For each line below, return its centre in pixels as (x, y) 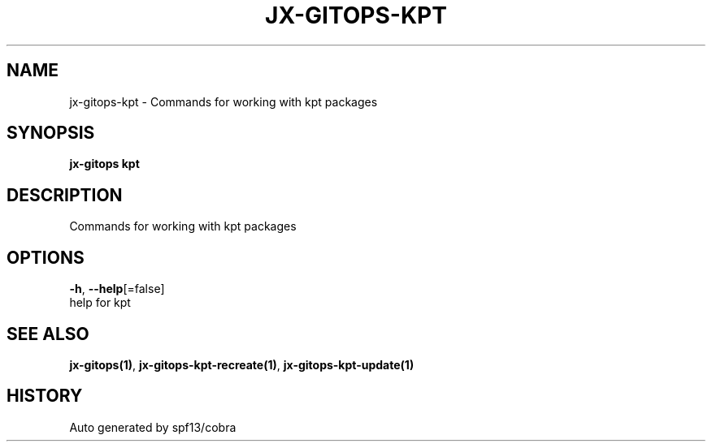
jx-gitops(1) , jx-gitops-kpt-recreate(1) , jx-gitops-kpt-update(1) (242, 364)
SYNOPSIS (51, 133)
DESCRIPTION (65, 195)
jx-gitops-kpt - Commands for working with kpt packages (224, 101)
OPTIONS (46, 257)
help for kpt (100, 303)
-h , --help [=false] (117, 289)
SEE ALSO (48, 334)
